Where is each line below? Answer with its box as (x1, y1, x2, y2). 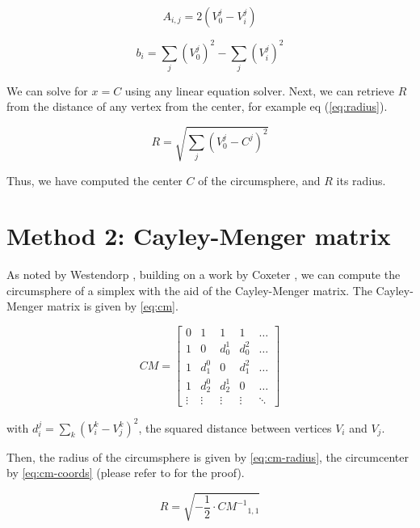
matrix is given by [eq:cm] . (47, 298, 178, 315)
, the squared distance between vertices (138, 419, 332, 436)
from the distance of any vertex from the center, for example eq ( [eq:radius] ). (6, 98, 388, 115)
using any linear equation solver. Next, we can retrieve (124, 82, 395, 99)
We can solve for (6, 82, 88, 99)
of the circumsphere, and (198, 171, 321, 188)
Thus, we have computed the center (6, 171, 183, 188)
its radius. (336, 171, 386, 188)
